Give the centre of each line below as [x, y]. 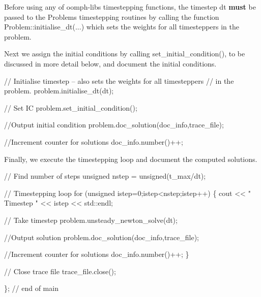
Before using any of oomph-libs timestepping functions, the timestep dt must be [130, 7]
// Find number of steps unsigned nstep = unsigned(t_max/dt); [105, 176]
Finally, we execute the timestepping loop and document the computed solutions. [131, 159]
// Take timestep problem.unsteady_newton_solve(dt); [91, 220]
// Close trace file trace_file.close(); [60, 271]
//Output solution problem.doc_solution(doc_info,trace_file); [101, 237]
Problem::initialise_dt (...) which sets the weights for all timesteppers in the [122, 27]
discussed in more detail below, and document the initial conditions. [110, 63]
